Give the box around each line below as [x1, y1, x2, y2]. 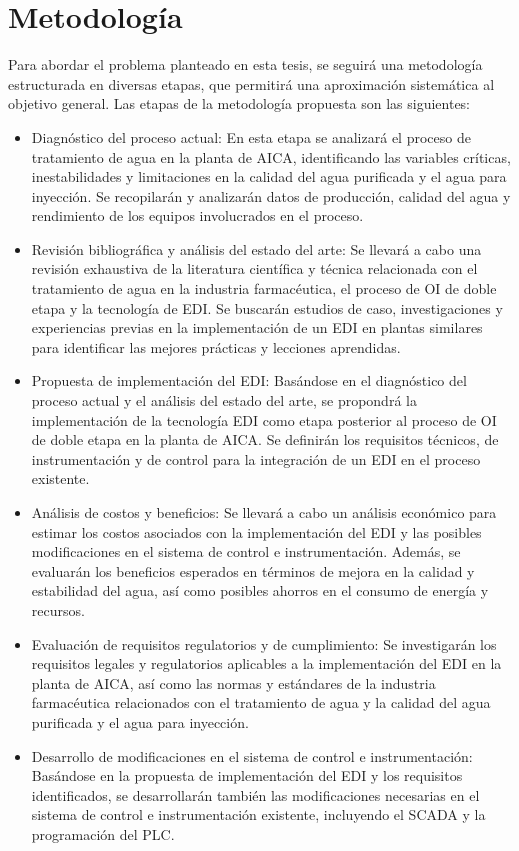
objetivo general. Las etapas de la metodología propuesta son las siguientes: [8, 93, 471, 114]
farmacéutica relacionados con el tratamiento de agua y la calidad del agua [31, 692, 491, 713]
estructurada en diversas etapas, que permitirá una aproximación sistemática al [8, 73, 495, 94]
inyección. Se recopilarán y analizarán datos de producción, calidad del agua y [31, 185, 511, 206]
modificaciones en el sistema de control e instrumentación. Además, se [31, 541, 461, 562]
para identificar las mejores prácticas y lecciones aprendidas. [31, 336, 401, 357]
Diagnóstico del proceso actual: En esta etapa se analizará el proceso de [31, 126, 471, 147]
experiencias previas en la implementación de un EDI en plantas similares [31, 317, 483, 338]
